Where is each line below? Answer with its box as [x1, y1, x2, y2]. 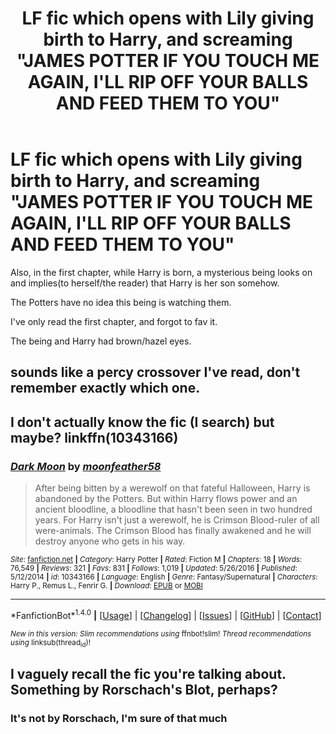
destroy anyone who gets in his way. [34, 535, 186, 547]
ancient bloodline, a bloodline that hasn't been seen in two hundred [34, 503, 313, 516]
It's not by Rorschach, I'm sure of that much [10, 712, 228, 726]
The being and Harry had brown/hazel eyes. [10, 335, 192, 347]
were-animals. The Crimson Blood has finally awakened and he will [34, 525, 312, 537]
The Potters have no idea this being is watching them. [10, 296, 232, 308]
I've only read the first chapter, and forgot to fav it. [10, 315, 218, 327]
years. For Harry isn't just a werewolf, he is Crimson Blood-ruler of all [34, 514, 320, 526]
